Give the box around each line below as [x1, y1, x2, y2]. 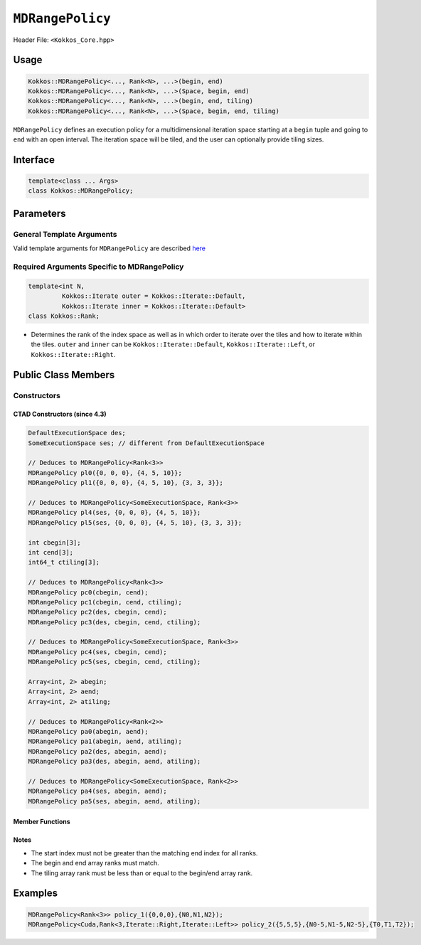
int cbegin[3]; [28, 538, 81, 547]
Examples [13, 887, 58, 899]
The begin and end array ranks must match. [31, 859, 159, 867]
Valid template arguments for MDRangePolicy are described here [13, 244, 206, 252]
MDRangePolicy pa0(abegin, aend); [28, 727, 149, 735]
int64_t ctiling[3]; [28, 558, 100, 567]
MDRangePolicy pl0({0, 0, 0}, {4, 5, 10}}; [28, 469, 183, 476]
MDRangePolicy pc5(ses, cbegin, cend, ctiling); [28, 658, 201, 666]
